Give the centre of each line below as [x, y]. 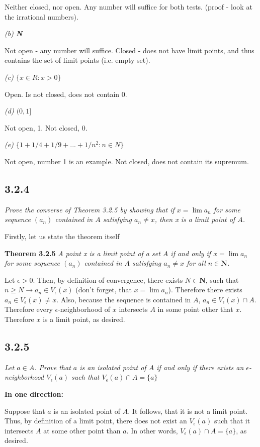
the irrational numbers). [41, 16]
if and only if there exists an [200, 367]
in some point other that [195, 309]
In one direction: [34, 394]
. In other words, [152, 430]
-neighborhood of [84, 309]
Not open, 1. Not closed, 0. [46, 127]
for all [196, 263]
